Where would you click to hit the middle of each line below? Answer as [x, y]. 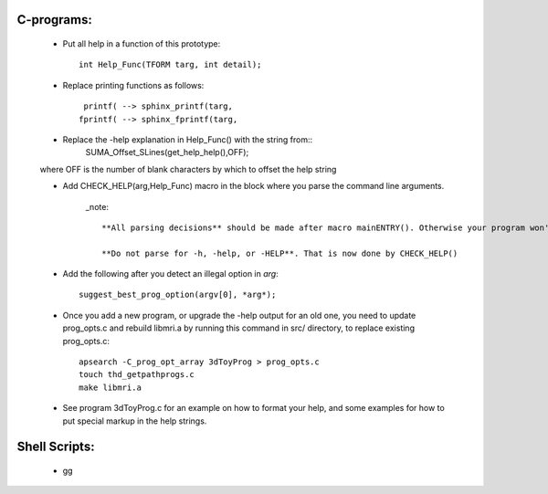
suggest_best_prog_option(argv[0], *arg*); [178, 295]
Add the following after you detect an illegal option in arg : [170, 274]
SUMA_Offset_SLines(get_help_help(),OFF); [167, 152]
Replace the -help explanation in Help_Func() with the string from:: [188, 139]
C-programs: [55, 20]
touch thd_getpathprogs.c [137, 375]
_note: [97, 206]
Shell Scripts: [56, 447]
